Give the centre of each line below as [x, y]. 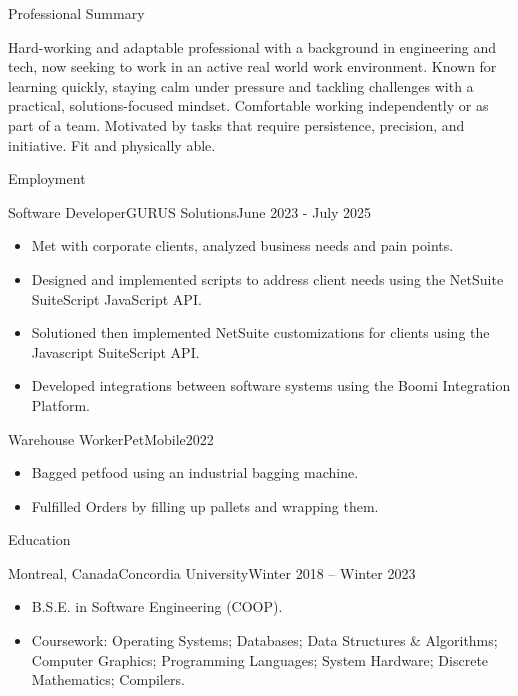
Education [39, 539]
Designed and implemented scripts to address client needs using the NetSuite [267, 278]
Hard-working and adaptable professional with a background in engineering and [252, 46]
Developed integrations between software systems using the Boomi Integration [271, 385]
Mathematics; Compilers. [108, 679]
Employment [47, 178]
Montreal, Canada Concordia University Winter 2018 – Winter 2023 [212, 572]
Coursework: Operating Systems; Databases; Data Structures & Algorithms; [264, 640]
